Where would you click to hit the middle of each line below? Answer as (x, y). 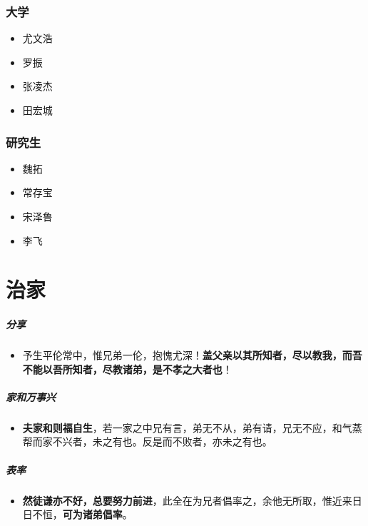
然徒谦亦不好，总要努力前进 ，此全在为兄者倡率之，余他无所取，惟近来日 (192, 500)
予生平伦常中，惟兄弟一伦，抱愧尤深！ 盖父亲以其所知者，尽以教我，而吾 (192, 355)
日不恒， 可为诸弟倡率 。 (77, 514)
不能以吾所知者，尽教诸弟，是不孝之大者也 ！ (127, 369)
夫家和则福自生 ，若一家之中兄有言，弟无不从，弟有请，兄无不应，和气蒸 (192, 427)
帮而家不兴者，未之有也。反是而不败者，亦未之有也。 (147, 441)
